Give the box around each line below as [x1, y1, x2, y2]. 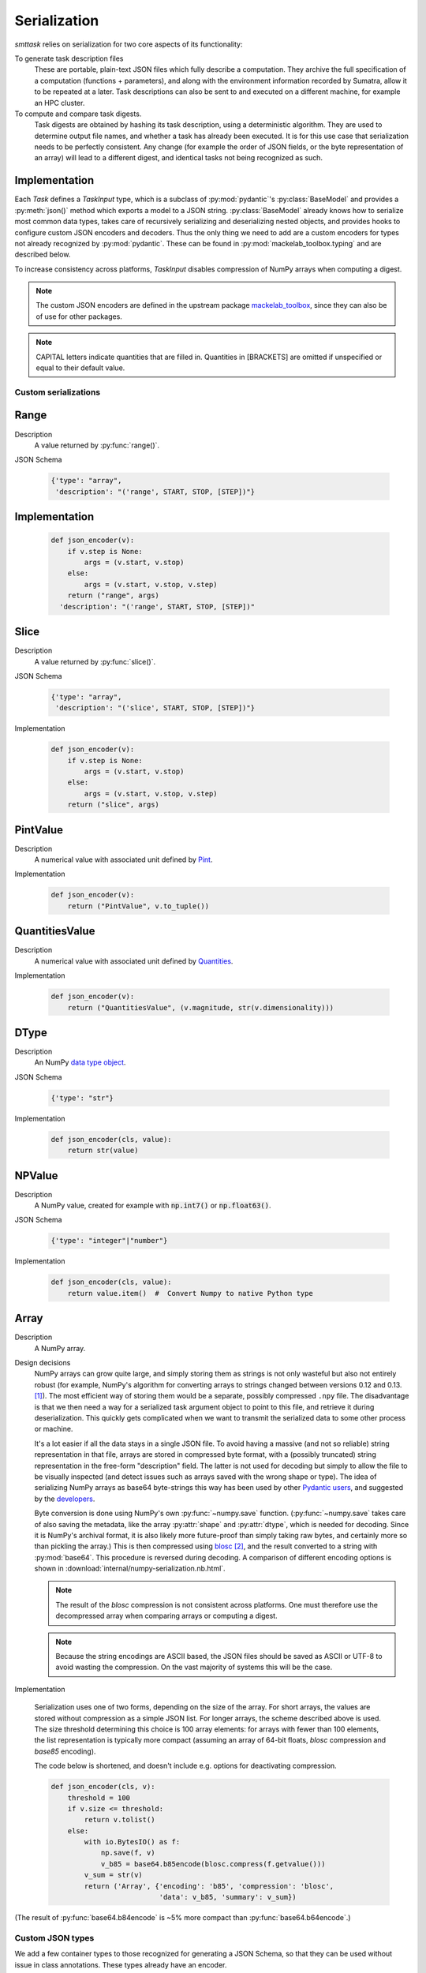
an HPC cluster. [34, 98, 85, 107]
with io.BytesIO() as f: [84, 1837, 181, 1847]
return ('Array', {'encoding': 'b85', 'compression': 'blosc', [84, 1881, 334, 1890]
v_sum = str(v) [84, 1870, 144, 1880]
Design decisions [14, 1358, 71, 1368]
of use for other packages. [35, 312, 122, 321]
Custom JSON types [14, 1932, 95, 1943]
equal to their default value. [35, 363, 125, 373]
